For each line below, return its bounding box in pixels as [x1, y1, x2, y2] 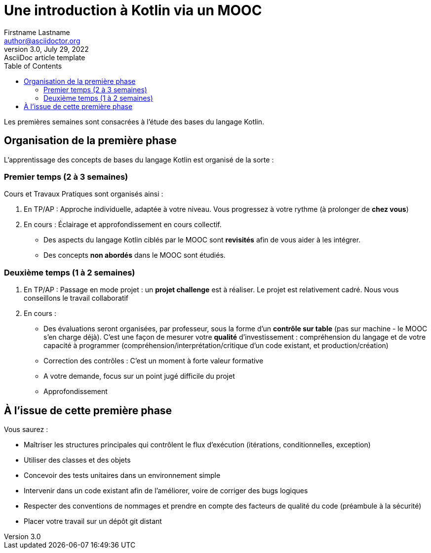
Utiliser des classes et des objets [24, 455, 131, 464]
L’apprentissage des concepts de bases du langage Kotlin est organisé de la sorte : [4, 155, 274, 164]
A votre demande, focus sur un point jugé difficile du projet [43, 372, 235, 381]
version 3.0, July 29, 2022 [4, 44, 89, 53]
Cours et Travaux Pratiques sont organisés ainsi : [4, 190, 163, 198]
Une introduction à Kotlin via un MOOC [4, 2, 262, 19]
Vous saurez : [4, 425, 48, 434]
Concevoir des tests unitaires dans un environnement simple [24, 471, 221, 479]
